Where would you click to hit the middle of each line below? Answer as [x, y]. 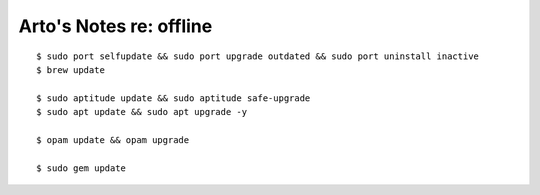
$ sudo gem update [81, 168]
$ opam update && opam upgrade [113, 139]
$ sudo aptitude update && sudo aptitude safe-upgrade [173, 98]
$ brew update [70, 69]
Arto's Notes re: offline [115, 26]
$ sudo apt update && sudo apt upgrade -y [142, 112]
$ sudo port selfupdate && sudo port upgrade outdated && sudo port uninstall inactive [258, 56]
